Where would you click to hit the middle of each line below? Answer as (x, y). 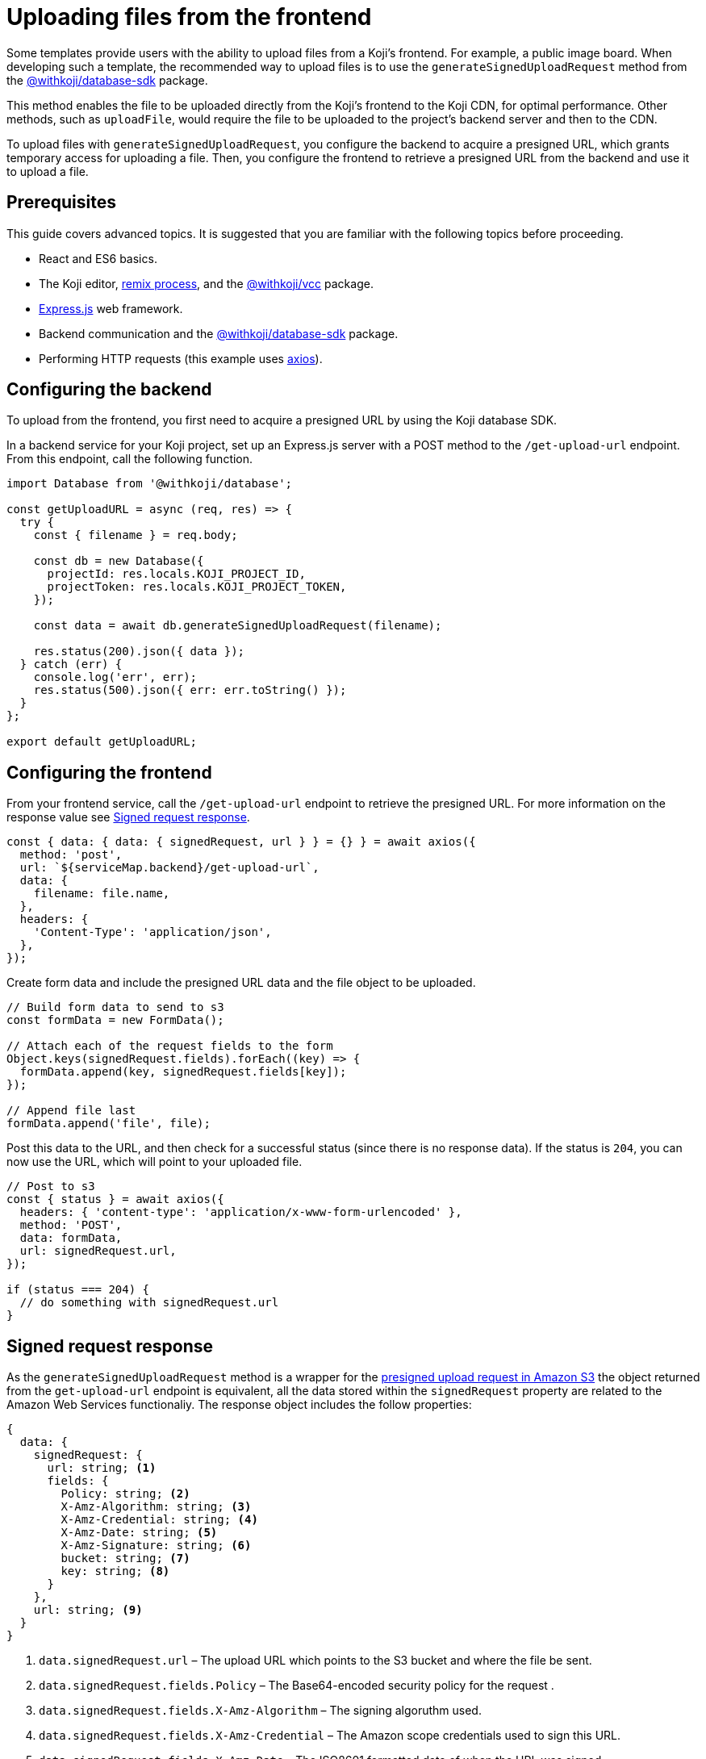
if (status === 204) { (78, 1290)
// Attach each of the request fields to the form (170, 1046)
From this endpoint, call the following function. (130, 459)
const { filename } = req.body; (136, 535)
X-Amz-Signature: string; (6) (156, 1546)
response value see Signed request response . (128, 817)
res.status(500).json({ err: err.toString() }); (190, 690)
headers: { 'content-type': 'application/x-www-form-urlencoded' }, (241, 1212)
